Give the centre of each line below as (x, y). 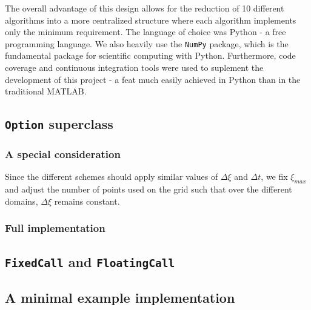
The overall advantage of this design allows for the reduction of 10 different (145, 8)
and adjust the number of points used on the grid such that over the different (149, 189)
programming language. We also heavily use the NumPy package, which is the (147, 43)
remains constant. (87, 201)
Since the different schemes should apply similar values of (112, 176)
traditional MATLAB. (46, 91)
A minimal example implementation (120, 297)
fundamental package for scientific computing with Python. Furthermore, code (150, 55)
